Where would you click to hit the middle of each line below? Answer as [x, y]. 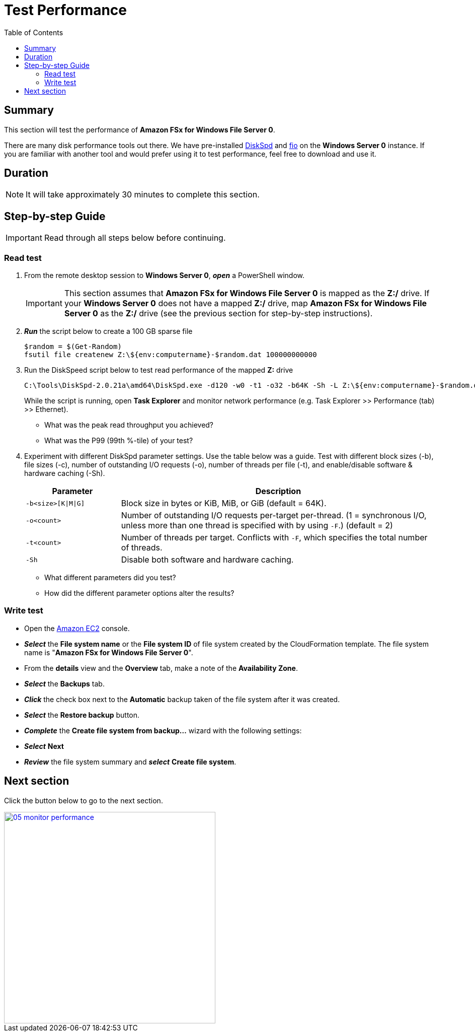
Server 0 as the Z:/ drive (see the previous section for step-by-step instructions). [218, 314]
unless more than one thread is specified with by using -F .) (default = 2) [257, 526]
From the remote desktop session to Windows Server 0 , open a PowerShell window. [165, 275]
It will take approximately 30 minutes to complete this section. [143, 195]
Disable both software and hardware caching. [207, 560]
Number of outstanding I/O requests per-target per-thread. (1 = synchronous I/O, [274, 515]
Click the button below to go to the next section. [84, 800]
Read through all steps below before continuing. [135, 238]
